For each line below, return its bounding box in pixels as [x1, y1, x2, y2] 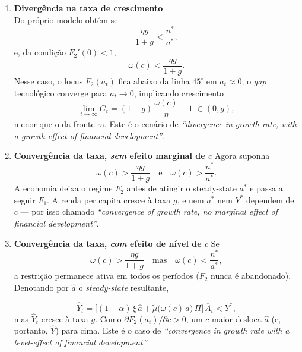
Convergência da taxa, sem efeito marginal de [14, 149, 205, 162]
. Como [95, 312, 122, 325]
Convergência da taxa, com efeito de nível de [14, 237, 202, 249]
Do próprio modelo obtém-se [14, 13, 118, 26]
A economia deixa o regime [14, 182, 113, 194]
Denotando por [14, 281, 69, 293]
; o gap [241, 74, 266, 87]
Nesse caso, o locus [14, 74, 83, 87]
